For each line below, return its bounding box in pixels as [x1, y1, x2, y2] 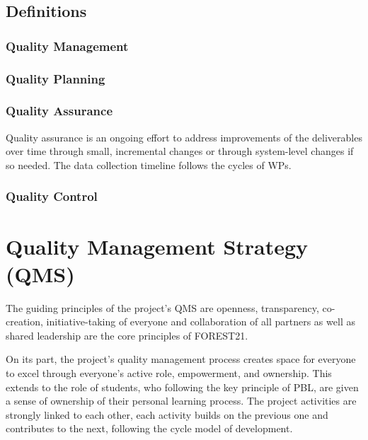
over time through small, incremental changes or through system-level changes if [6, 144, 354, 158]
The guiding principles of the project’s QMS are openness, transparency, [6, 300, 319, 315]
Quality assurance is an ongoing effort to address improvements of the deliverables [6, 129, 362, 144]
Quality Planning [6, 69, 105, 87]
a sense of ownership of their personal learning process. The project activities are [6, 393, 357, 408]
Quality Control [6, 187, 98, 205]
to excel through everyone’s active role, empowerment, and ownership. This [6, 366, 332, 380]
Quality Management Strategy [6, 231, 309, 260]
